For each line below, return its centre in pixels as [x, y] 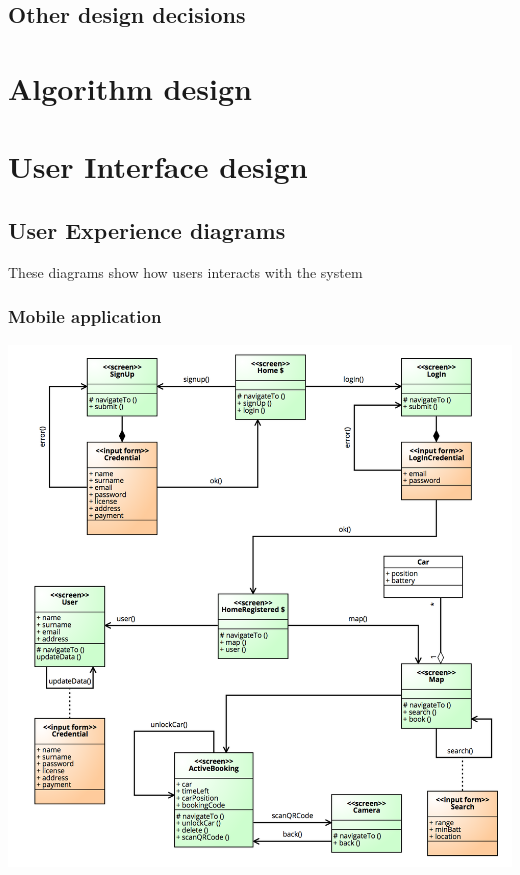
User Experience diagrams [147, 229]
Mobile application [85, 316]
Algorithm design [130, 87]
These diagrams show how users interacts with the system [185, 271]
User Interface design [158, 166]
